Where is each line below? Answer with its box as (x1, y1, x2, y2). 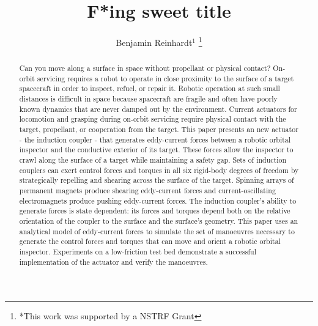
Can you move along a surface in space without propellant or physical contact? (19, 63, 271, 73)
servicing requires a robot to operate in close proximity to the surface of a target (37, 73, 294, 83)
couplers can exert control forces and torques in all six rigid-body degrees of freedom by (19, 165, 299, 175)
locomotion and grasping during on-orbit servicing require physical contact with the (19, 114, 286, 124)
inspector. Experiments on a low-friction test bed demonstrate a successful (19, 246, 256, 256)
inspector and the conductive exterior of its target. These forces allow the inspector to (19, 144, 294, 155)
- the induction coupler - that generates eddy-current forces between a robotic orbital (19, 134, 291, 144)
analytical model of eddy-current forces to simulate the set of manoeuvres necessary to (19, 226, 295, 236)
